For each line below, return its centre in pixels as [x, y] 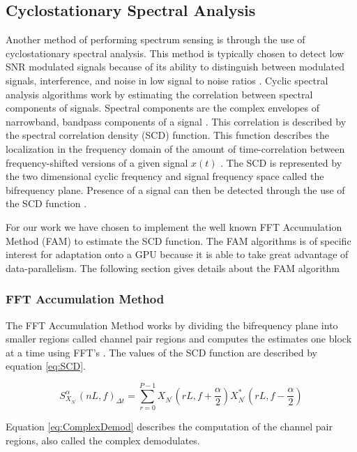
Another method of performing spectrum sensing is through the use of [155, 39]
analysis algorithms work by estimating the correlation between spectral [159, 94]
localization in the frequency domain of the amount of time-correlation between [175, 148]
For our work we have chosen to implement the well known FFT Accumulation [174, 226]
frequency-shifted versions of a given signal [97, 162]
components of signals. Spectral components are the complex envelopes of [162, 108]
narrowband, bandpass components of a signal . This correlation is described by [176, 121]
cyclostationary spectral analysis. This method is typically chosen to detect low [175, 53]
